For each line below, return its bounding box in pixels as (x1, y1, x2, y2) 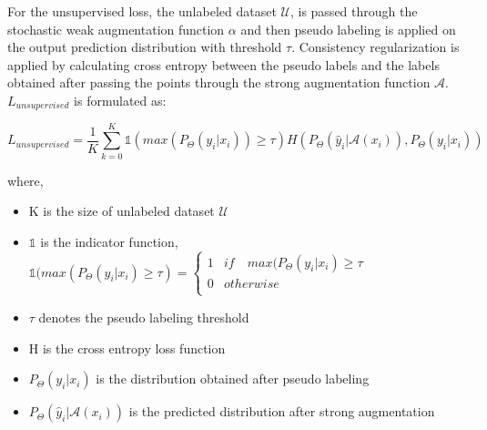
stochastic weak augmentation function (7, 19, 225, 38)
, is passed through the (289, 2, 418, 20)
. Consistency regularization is (291, 37, 460, 56)
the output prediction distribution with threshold (7, 37, 282, 56)
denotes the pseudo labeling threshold (38, 307, 249, 326)
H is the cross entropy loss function (28, 338, 226, 357)
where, (7, 170, 44, 189)
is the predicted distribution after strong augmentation (128, 402, 435, 421)
